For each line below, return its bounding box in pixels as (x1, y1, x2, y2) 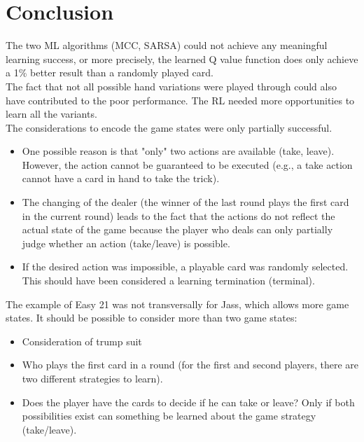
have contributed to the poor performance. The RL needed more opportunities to (6, 92, 355, 107)
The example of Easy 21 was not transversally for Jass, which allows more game (6, 296, 349, 311)
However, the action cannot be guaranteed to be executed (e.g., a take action (22, 157, 353, 172)
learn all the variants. (6, 106, 97, 121)
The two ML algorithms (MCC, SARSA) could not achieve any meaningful (6, 38, 328, 53)
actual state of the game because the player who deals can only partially (22, 222, 333, 237)
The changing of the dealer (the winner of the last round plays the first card (22, 195, 349, 209)
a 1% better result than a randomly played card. (6, 65, 213, 80)
